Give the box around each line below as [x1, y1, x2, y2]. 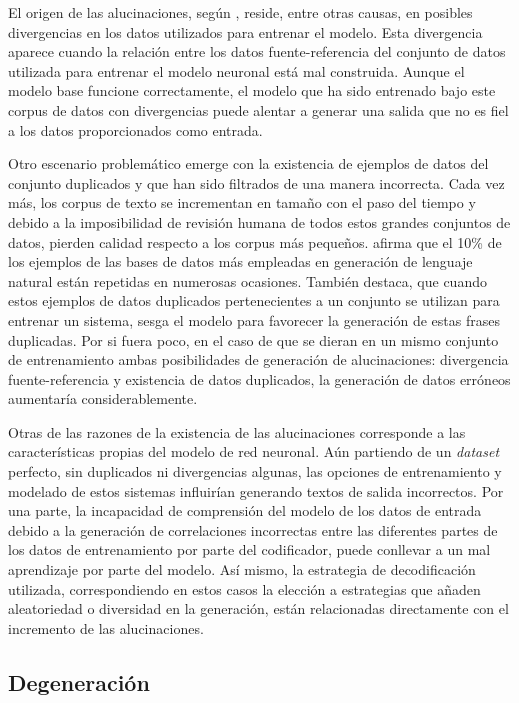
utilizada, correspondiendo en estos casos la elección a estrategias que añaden [8, 578, 481, 599]
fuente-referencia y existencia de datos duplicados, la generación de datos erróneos [8, 368, 511, 389]
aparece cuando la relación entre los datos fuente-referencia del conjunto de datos [8, 41, 506, 62]
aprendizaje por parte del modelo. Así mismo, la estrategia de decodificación [8, 559, 476, 580]
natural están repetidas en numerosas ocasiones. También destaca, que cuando [8, 270, 487, 291]
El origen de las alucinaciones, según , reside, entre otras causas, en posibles [8, 2, 473, 22]
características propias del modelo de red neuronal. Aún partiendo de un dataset [8, 441, 500, 462]
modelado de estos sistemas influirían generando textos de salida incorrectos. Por [8, 480, 504, 501]
